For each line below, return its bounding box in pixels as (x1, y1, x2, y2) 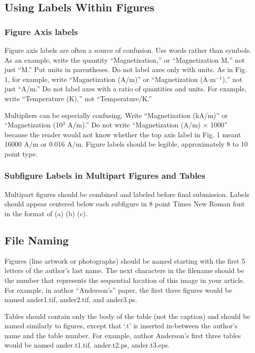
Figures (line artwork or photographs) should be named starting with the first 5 (4, 255, 245, 266)
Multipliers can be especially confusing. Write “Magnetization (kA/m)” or (4, 110, 228, 120)
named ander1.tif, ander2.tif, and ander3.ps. (4, 294, 137, 305)
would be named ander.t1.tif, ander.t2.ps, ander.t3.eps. (4, 340, 170, 350)
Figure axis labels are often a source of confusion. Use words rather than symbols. (4, 45, 252, 55)
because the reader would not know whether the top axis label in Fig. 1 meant (4, 129, 241, 139)
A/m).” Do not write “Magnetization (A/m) (67, 119, 201, 130)
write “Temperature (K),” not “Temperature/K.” (4, 93, 152, 103)
